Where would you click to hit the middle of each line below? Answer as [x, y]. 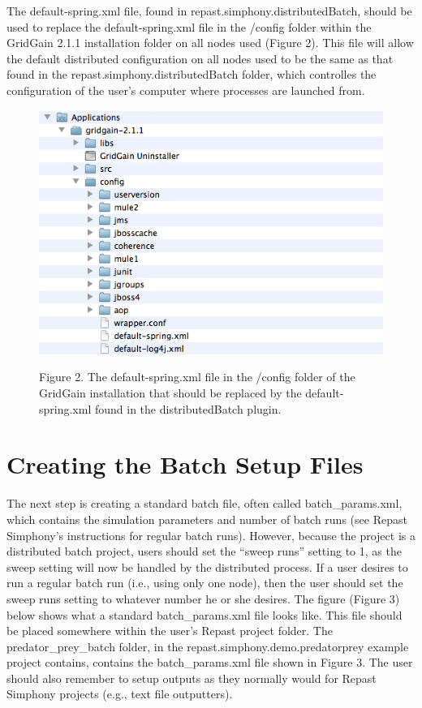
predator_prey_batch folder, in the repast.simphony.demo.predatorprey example [208, 646]
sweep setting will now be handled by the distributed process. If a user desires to [207, 566]
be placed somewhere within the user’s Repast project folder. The [170, 631]
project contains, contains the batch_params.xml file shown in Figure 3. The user [210, 662]
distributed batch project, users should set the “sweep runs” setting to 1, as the [204, 551]
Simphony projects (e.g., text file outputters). [120, 694]
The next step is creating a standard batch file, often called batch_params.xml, [205, 503]
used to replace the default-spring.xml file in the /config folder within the [189, 26]
